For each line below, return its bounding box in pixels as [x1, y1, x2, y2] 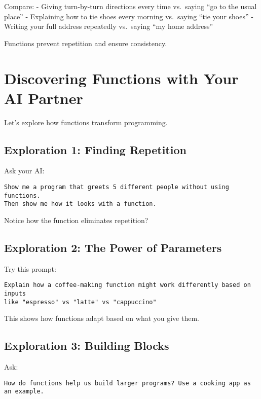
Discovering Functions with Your [4, 67, 239, 88]
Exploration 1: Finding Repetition [4, 141, 187, 157]
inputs [4, 290, 26, 298]
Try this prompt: [4, 263, 56, 274]
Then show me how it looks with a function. [4, 200, 157, 208]
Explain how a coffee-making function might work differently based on [4, 281, 251, 289]
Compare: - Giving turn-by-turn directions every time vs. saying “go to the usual [4, 1, 257, 11]
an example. [4, 388, 44, 395]
